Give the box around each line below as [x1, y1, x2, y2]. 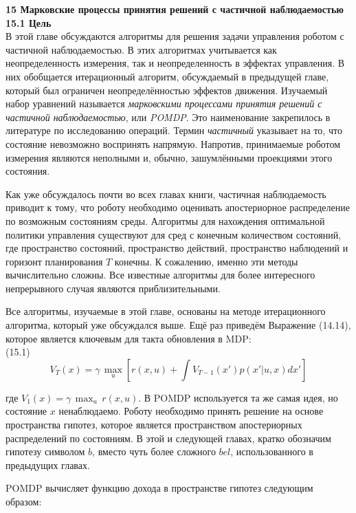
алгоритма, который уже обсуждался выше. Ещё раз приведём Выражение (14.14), [5, 318, 351, 332]
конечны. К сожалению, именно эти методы [114, 254, 298, 268]
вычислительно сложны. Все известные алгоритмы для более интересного [5, 268, 315, 282]
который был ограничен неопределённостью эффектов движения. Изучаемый [5, 83, 328, 97]
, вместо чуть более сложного [92, 444, 216, 459]
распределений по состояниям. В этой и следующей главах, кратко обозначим [5, 430, 331, 445]
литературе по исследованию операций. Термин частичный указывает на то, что [5, 123, 342, 138]
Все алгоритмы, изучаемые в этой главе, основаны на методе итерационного [5, 304, 326, 318]
